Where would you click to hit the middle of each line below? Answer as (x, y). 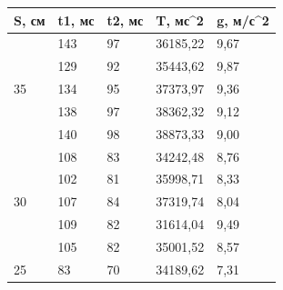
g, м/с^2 (243, 20)
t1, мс (76, 20)
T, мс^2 (180, 20)
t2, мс (125, 20)
